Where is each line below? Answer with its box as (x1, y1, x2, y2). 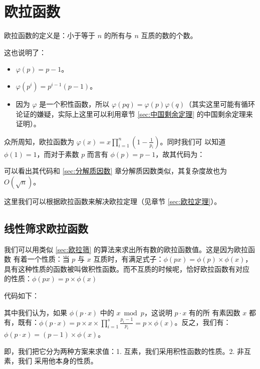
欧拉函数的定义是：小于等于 (4, 30, 95, 41)
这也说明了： (4, 47, 46, 57)
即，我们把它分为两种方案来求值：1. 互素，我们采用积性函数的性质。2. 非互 (4, 345, 251, 356)
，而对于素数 (37, 148, 79, 159)
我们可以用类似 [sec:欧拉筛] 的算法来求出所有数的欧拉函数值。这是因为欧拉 (4, 244, 248, 254)
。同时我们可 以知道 (160, 136, 226, 146)
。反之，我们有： (174, 317, 231, 327)
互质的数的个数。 (141, 30, 197, 41)
